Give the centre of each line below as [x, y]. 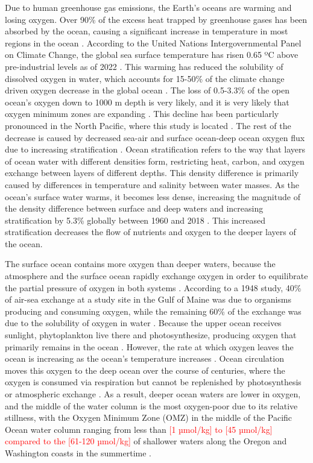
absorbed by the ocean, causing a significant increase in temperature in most [147, 31]
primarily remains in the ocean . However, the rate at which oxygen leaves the [149, 346]
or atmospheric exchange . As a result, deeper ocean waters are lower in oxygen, [153, 394]
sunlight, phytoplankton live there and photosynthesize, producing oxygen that [151, 335]
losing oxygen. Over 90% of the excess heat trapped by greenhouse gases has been [156, 19]
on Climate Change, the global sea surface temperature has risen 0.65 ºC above [152, 55]
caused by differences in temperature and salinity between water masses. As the [152, 184]
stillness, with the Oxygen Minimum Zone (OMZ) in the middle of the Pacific [149, 417]
